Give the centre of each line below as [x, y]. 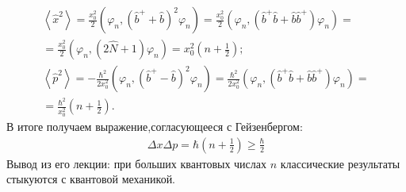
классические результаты [340, 163]
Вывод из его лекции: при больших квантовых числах [137, 163]
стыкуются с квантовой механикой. [91, 179]
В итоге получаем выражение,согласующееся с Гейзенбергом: [155, 127]
